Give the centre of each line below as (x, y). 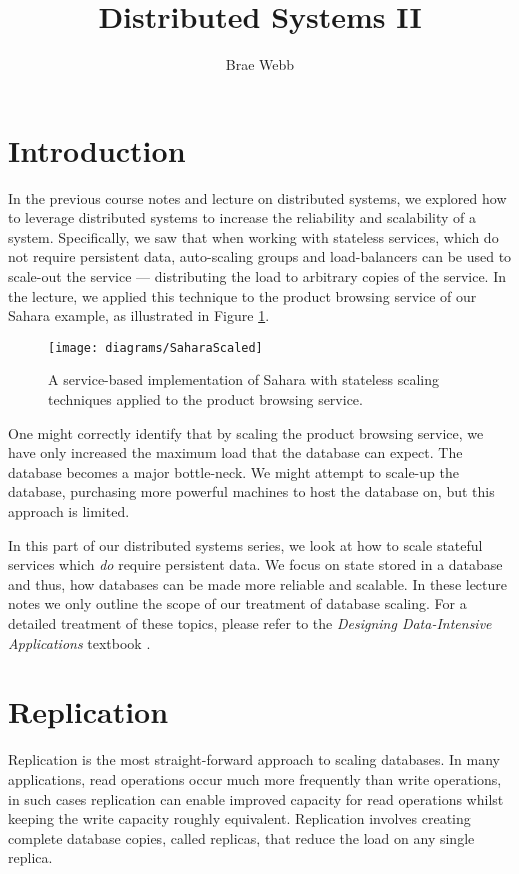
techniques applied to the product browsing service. (205, 399)
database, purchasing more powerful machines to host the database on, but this (251, 491)
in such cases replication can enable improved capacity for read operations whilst (256, 798)
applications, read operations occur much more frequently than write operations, (255, 778)
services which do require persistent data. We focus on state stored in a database (255, 564)
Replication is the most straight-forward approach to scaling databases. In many (254, 759)
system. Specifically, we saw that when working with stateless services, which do (253, 236)
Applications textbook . (79, 642)
